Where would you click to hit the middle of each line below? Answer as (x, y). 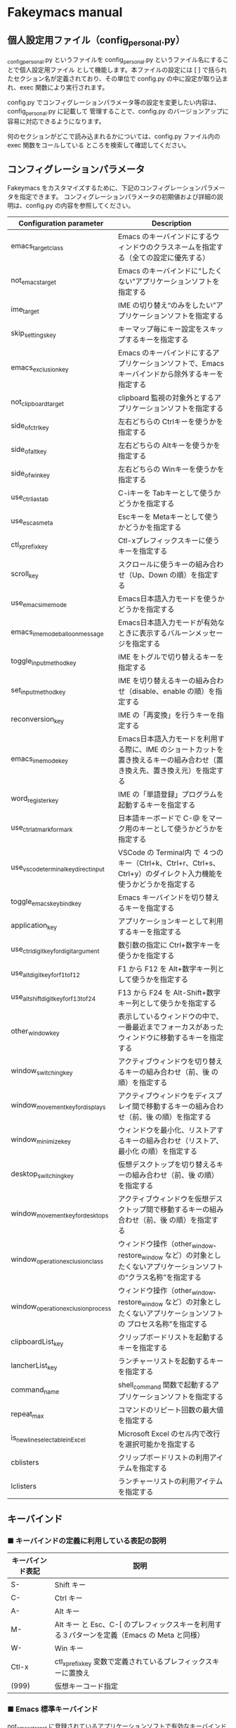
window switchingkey (42, 1072)
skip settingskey (33, 334)
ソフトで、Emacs (196, 363)
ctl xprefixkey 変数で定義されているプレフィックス (133, 1662)
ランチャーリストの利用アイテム (171, 1481)
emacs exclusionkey (40, 368)
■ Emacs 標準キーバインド (53, 1709)
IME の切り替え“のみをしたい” (167, 305)
